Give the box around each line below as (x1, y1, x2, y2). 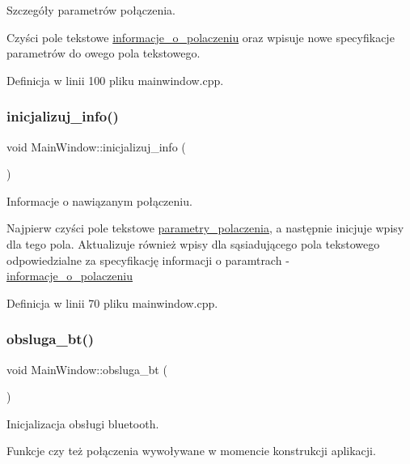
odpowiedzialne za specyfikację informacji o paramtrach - (6, 251, 290, 268)
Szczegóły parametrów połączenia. (6, 2, 175, 18)
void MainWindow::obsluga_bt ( (6, 360, 167, 377)
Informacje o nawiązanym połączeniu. (6, 192, 192, 209)
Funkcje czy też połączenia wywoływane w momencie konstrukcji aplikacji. (6, 442, 376, 459)
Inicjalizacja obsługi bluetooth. (6, 415, 159, 432)
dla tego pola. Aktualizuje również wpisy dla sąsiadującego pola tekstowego (6, 235, 380, 252)
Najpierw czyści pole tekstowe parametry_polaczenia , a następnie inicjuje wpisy (6, 219, 404, 236)
